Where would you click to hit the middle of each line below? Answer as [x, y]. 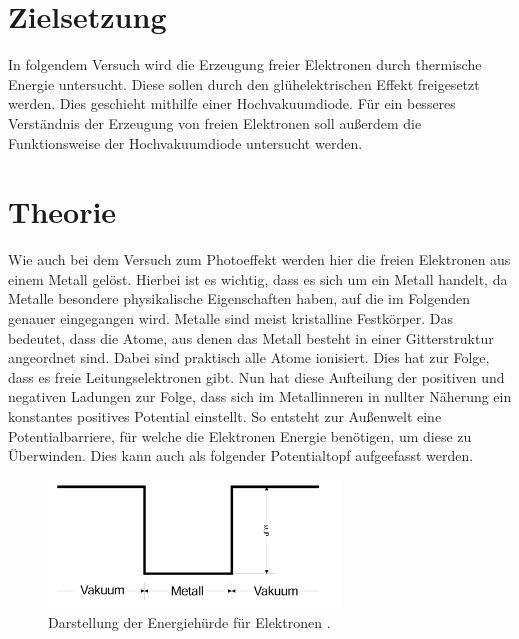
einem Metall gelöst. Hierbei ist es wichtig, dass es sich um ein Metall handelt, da [258, 278]
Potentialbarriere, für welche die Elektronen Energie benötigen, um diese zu [240, 435]
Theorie [62, 211]
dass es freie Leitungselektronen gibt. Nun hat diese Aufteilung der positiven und [256, 376]
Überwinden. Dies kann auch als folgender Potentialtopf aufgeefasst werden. [241, 455]
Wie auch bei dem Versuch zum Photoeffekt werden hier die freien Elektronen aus [259, 259]
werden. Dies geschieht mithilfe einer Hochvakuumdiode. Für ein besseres [232, 103]
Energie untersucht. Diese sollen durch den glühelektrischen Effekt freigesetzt [244, 83]
